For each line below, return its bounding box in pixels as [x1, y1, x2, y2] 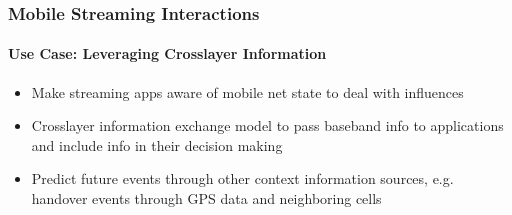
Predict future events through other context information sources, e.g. [31, 168, 454, 189]
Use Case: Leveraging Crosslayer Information [8, 43, 327, 64]
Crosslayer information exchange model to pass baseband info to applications [31, 115, 504, 136]
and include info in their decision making [31, 134, 283, 155]
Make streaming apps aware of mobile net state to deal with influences [31, 81, 464, 102]
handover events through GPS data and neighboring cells [31, 188, 382, 209]
